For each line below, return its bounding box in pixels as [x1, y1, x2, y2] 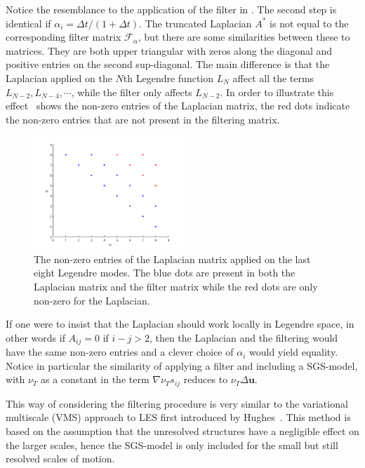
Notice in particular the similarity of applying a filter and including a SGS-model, [6, 358, 358, 373]
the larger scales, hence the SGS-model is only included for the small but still [6, 437, 338, 452]
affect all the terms [232, 70, 314, 85]
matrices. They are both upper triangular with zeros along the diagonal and [6, 43, 333, 58]
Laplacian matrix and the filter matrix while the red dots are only [34, 279, 318, 293]
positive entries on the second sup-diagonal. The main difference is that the [6, 57, 330, 72]
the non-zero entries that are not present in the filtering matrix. [6, 112, 280, 126]
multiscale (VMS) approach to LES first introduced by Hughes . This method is [6, 410, 351, 424]
